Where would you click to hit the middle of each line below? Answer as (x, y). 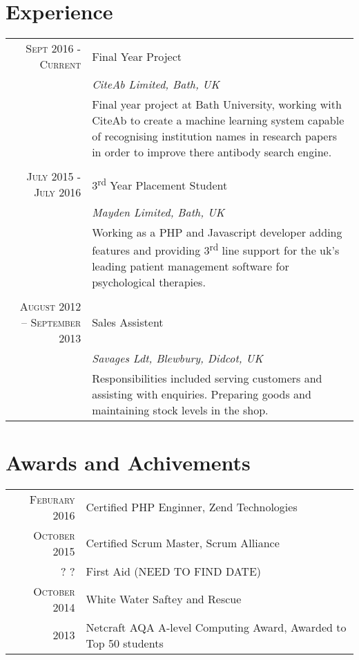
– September (51, 322)
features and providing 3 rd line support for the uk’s (216, 249)
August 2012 (50, 306)
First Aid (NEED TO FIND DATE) (174, 571)
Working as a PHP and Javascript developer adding (217, 232)
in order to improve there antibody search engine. (212, 152)
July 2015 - (54, 176)
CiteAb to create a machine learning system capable (218, 120)
